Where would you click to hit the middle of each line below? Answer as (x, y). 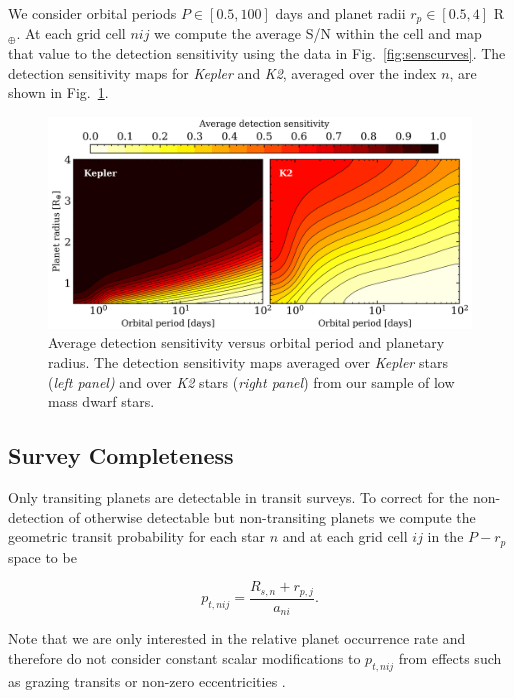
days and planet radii (340, 13)
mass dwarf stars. (101, 401)
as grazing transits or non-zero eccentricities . (147, 680)
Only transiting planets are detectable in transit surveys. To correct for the (238, 497)
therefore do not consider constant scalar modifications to (184, 657)
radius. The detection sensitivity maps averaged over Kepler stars (248, 362)
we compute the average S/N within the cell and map (318, 33)
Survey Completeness (121, 455)
